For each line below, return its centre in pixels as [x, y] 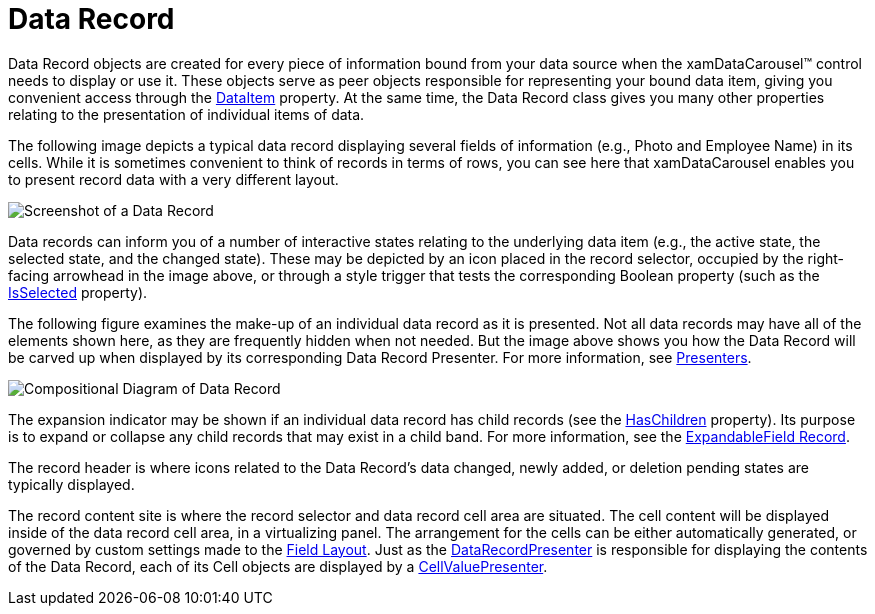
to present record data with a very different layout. [173, 179]
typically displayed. [71, 484]
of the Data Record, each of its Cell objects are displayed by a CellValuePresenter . [278, 566]
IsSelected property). [78, 292]
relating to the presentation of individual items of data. [186, 114]
